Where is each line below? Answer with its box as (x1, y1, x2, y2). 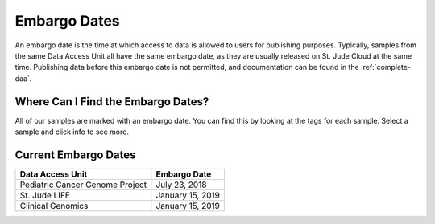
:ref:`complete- (361, 63, 411, 72)
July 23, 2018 (155, 179, 207, 190)
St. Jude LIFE (19, 189, 70, 201)
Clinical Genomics (19, 200, 89, 211)
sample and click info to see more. (14, 127, 129, 136)
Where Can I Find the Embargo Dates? (14, 95, 209, 108)
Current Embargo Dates (14, 148, 136, 161)
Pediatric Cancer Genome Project (19, 179, 147, 190)
